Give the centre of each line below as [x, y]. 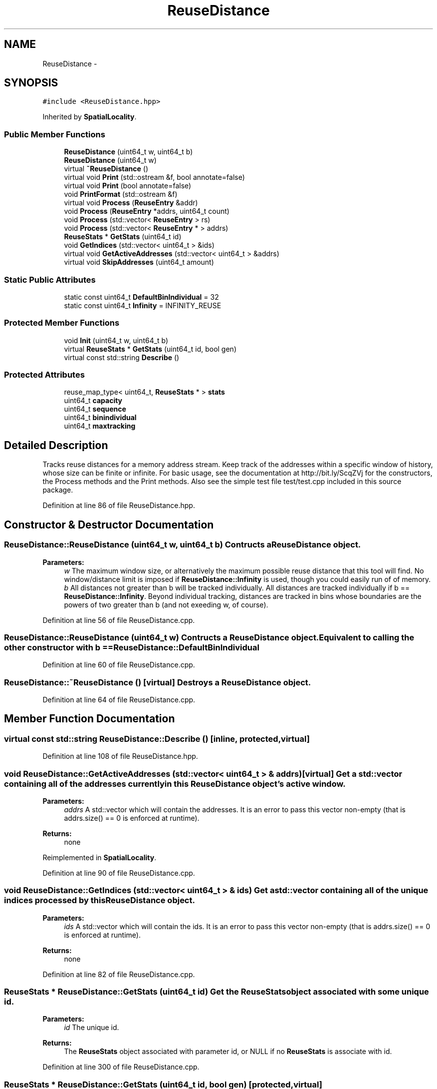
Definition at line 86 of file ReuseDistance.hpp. [119, 506]
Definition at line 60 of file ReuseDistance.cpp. [119, 665]
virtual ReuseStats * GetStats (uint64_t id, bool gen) [150, 349]
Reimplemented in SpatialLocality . [100, 857]
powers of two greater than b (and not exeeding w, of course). [166, 604]
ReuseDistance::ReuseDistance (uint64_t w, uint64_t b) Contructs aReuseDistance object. [183, 545]
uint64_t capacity [93, 401]
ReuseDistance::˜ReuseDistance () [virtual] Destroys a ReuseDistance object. [158, 682]
